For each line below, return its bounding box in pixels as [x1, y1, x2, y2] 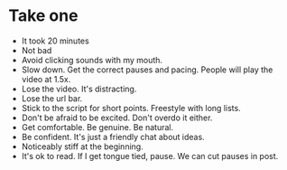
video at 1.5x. [21, 73, 71, 84]
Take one [8, 5, 79, 26]
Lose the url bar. [21, 92, 83, 104]
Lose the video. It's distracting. [21, 83, 137, 94]
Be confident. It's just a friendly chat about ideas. [21, 131, 205, 142]
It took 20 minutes [21, 35, 89, 46]
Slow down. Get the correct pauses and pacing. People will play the [21, 64, 273, 75]
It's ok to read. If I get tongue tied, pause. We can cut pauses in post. [21, 150, 279, 161]
